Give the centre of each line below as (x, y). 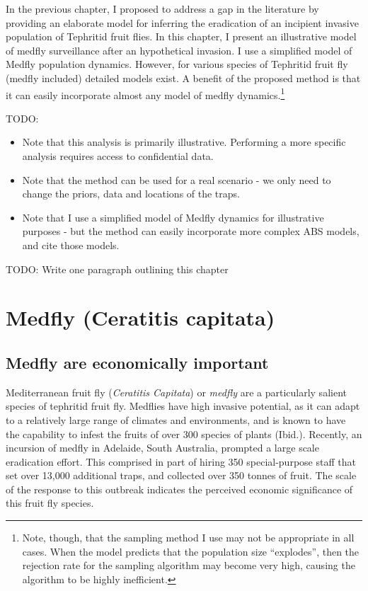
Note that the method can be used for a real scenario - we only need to (177, 179)
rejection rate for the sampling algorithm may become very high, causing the (189, 565)
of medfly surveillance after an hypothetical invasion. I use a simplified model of (179, 50)
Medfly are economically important (137, 362)
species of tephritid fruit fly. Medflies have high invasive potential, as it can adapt (183, 406)
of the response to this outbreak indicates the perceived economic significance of (179, 489)
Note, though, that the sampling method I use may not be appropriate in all (188, 538)
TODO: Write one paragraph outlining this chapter (117, 269)
